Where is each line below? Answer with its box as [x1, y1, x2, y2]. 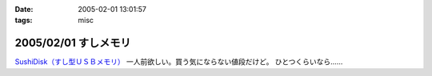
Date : [14, 5, 34, 13]
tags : [14, 16, 33, 25]
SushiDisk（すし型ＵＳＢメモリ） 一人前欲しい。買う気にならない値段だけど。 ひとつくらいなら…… [14, 57, 343, 66]
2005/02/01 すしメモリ [14, 36, 131, 50]
